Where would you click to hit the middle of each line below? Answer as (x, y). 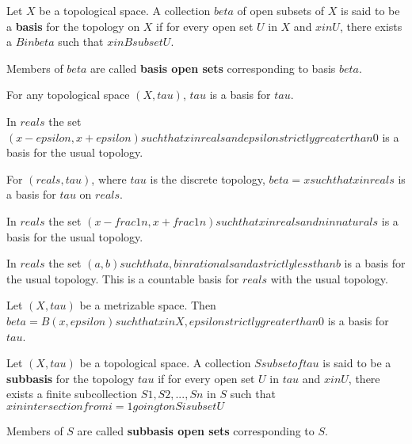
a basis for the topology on (73, 26)
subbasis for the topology (71, 378)
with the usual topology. (329, 278)
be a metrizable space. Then (148, 305)
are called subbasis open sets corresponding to (196, 430)
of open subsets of (281, 10)
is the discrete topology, (208, 178)
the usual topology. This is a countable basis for (123, 278)
